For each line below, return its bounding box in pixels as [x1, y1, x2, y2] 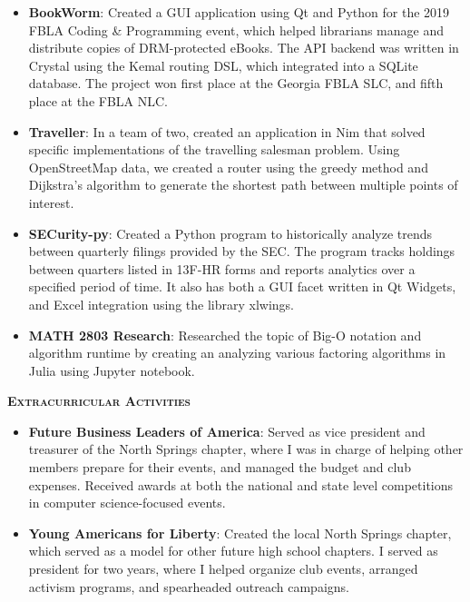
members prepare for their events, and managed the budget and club [28, 458, 411, 477]
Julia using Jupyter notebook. [28, 360, 195, 380]
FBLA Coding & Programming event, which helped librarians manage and [28, 20, 445, 39]
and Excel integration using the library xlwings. [28, 294, 294, 313]
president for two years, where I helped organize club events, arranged [28, 559, 418, 578]
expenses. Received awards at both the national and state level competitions [28, 475, 454, 494]
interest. [28, 192, 74, 212]
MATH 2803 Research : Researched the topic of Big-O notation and [28, 325, 422, 344]
